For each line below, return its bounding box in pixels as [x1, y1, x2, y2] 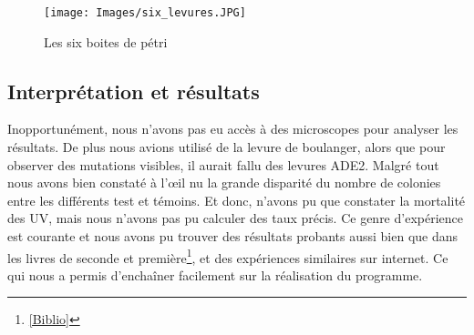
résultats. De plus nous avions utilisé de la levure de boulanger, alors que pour [7, 137, 446, 157]
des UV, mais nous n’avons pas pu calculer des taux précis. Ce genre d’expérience [7, 208, 463, 228]
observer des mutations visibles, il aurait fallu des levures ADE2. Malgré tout [7, 155, 439, 174]
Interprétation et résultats [7, 76, 260, 105]
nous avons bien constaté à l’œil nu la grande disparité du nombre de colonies [7, 173, 441, 192]
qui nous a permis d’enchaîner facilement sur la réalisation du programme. [7, 265, 423, 284]
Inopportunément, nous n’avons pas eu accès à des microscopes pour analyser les [7, 119, 459, 138]
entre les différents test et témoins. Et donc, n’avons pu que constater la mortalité [7, 190, 466, 209]
